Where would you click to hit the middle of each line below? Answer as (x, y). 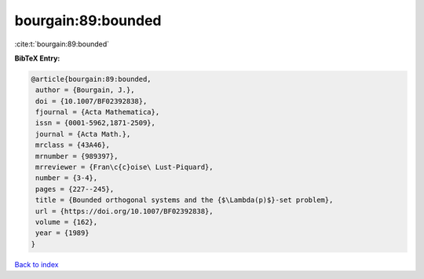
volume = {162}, (67, 222)
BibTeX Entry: (37, 58)
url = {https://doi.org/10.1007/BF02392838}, (124, 211)
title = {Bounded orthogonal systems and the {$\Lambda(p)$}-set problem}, (185, 200)
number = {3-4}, (67, 178)
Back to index (37, 264)
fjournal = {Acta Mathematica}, (98, 112)
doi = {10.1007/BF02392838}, (91, 101)
